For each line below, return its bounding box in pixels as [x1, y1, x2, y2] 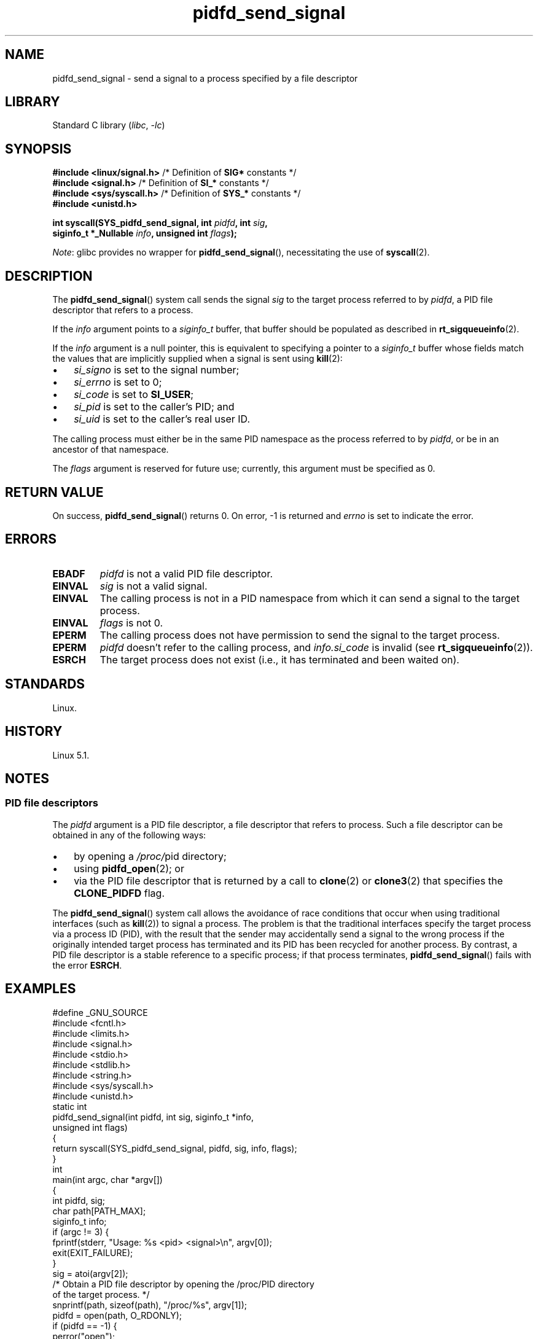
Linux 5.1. [52, 749, 90, 760]
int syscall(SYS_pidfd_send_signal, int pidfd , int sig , [52, 217, 268, 228]
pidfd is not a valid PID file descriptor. [99, 567, 273, 580]
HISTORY [5, 724, 63, 740]
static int [52, 1101, 87, 1112]
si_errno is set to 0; [74, 376, 162, 389]
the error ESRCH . [52, 959, 122, 970]
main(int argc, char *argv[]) [52, 1174, 163, 1185]
